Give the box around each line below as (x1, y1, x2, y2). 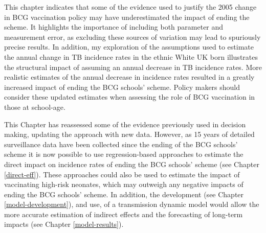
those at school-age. (4, 101, 65, 112)
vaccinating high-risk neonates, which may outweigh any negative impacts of (4, 179, 243, 190)
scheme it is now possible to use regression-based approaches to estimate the (4, 149, 243, 159)
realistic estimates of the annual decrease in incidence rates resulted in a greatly (4, 72, 255, 82)
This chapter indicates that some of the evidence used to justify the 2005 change (4, 2, 257, 12)
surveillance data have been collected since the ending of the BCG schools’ (4, 138, 238, 149)
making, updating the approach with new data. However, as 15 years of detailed (4, 129, 255, 139)
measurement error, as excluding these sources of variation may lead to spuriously (4, 31, 261, 42)
